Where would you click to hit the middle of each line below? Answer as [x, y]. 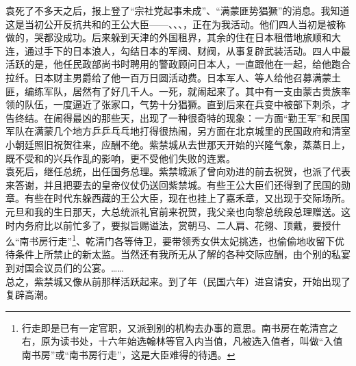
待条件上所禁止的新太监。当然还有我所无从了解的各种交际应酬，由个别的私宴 [178, 254]
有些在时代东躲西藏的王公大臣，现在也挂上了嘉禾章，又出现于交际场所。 [187, 198]
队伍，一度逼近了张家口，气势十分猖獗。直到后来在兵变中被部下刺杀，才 [187, 104]
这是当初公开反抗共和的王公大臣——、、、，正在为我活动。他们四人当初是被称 [176, 24]
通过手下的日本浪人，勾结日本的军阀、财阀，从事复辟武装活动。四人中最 [187, 50]
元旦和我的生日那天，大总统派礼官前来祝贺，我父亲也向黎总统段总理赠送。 [173, 211]
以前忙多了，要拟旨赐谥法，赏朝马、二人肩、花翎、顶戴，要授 [192, 225]
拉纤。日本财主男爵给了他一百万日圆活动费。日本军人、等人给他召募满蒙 [168, 77]
